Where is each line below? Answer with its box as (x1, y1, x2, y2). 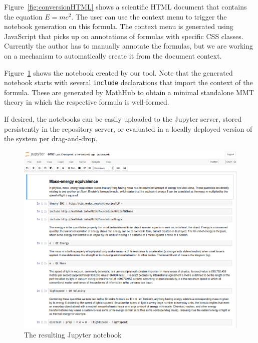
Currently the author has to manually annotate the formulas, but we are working (4, 41, 253, 51)
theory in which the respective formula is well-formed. (4, 97, 169, 107)
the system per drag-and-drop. (4, 133, 98, 144)
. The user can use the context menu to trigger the (71, 11, 227, 22)
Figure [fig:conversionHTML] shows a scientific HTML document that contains (4, 2, 247, 12)
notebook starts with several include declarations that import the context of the (4, 77, 253, 88)
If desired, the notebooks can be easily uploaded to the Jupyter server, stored (4, 114, 242, 124)
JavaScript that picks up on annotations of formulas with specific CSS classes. (4, 31, 243, 41)
